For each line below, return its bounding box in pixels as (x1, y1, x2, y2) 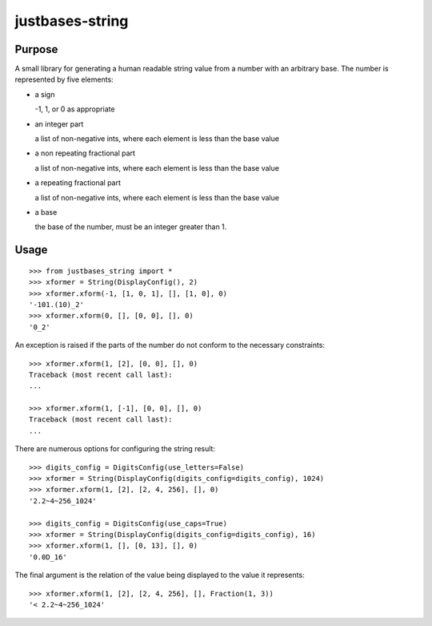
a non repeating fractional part (34, 148, 136, 158)
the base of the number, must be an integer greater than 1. (34, 222, 227, 232)
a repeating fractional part (34, 178, 122, 188)
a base (34, 207, 58, 216)
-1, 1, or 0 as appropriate (34, 104, 115, 114)
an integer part (34, 119, 84, 128)
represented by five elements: (14, 75, 114, 84)
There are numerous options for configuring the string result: (14, 444, 216, 454)
